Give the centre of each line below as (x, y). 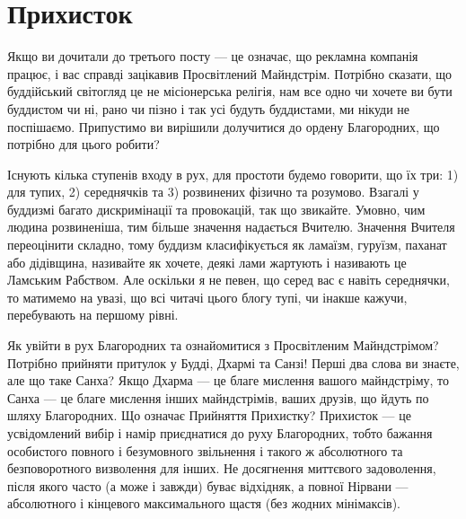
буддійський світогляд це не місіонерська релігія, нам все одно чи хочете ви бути (230, 91)
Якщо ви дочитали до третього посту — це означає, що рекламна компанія (213, 56)
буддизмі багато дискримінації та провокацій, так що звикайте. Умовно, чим (216, 209)
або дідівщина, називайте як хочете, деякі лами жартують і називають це (207, 262)
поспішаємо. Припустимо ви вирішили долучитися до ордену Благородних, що (224, 126)
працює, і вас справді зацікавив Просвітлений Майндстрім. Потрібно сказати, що (230, 73)
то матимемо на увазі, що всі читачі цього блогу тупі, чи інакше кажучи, (207, 297)
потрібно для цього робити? (84, 144)
